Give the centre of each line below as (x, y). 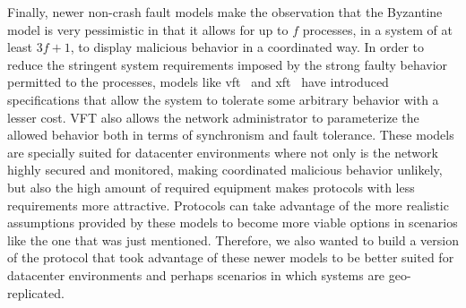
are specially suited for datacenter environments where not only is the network (223, 152)
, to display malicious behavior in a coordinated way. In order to (247, 47)
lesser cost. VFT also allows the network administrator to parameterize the (213, 117)
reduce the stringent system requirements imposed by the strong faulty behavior (228, 64)
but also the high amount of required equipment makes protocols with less (211, 187)
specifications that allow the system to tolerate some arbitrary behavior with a (223, 99)
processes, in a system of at (377, 29)
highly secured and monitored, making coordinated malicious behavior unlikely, (225, 170)
